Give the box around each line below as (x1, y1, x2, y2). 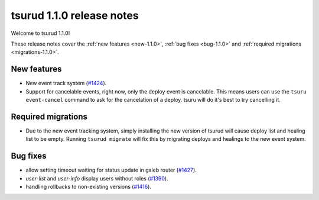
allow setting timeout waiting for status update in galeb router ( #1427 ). (25, 166, 197, 174)
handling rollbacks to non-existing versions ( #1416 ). (25, 183, 152, 190)
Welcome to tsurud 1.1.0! (11, 30, 70, 37)
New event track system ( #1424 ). (25, 80, 107, 87)
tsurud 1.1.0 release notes (11, 9, 139, 22)
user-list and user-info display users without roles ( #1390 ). (25, 175, 168, 182)
